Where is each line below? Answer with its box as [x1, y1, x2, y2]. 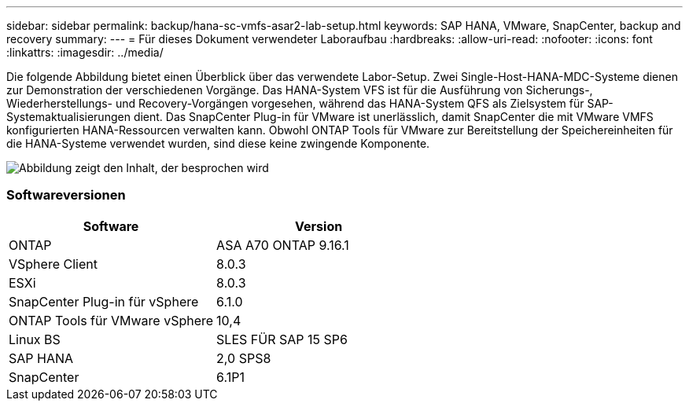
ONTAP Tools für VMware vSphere [9, 312, 214, 328]
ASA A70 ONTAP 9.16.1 [216, 236, 349, 253]
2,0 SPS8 [216, 350, 271, 366]
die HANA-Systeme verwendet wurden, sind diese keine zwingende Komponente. [6, 137, 430, 150]
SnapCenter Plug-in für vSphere [9, 293, 199, 310]
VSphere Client [9, 255, 98, 272]
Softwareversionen [6, 187, 126, 203]
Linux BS [9, 331, 61, 347]
